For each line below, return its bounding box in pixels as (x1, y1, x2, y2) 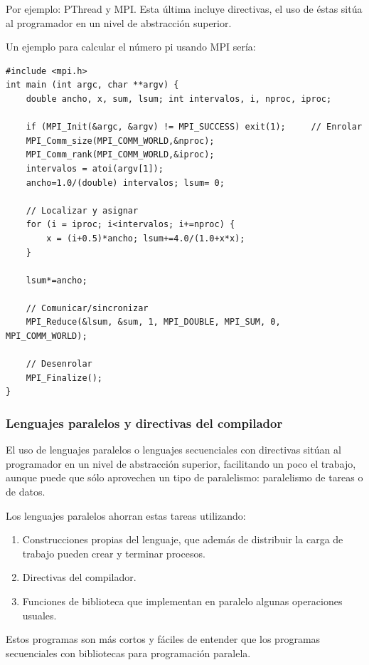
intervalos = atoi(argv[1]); (26, 163, 164, 174)
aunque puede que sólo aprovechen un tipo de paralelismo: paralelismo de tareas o (6, 470, 363, 485)
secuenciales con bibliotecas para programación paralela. (6, 645, 251, 660)
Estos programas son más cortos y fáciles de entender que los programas (6, 632, 321, 646)
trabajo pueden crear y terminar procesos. (22, 545, 205, 560)
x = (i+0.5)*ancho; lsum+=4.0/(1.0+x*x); (46, 233, 245, 244)
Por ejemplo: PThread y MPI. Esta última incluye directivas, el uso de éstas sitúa (6, 1, 363, 16)
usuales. (22, 607, 57, 622)
